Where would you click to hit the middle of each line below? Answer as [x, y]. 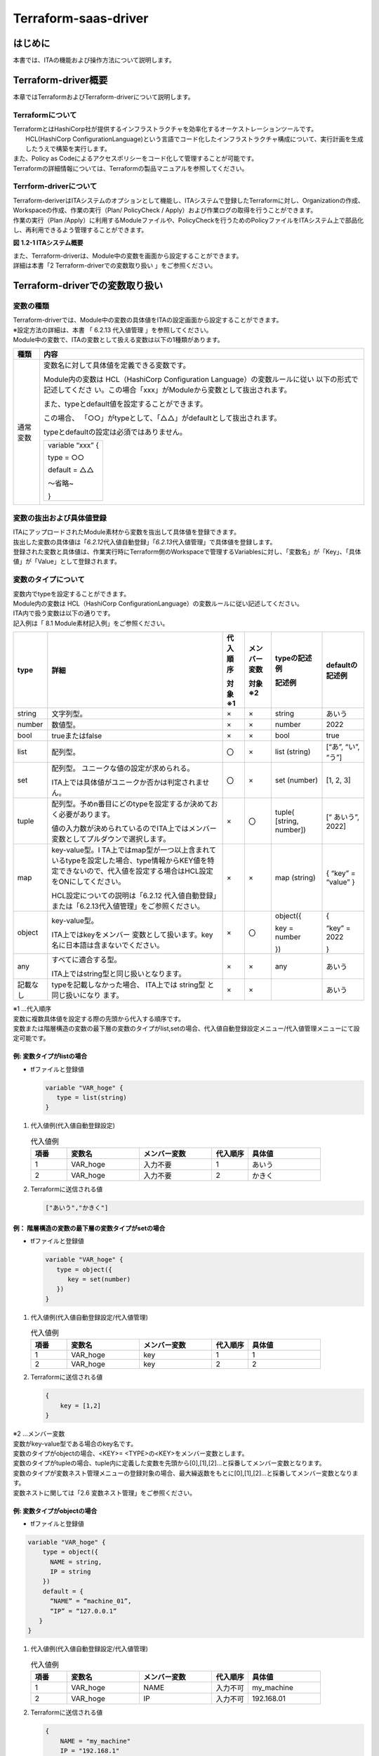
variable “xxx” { [74, 445]
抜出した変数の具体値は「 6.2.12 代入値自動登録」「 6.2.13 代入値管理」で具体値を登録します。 [145, 542]
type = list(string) [92, 1098]
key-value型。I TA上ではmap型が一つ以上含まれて [134, 850]
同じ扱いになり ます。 [87, 995]
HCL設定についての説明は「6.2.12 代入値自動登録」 [134, 896]
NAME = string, [76, 1562]
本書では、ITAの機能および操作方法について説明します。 [94, 60]
